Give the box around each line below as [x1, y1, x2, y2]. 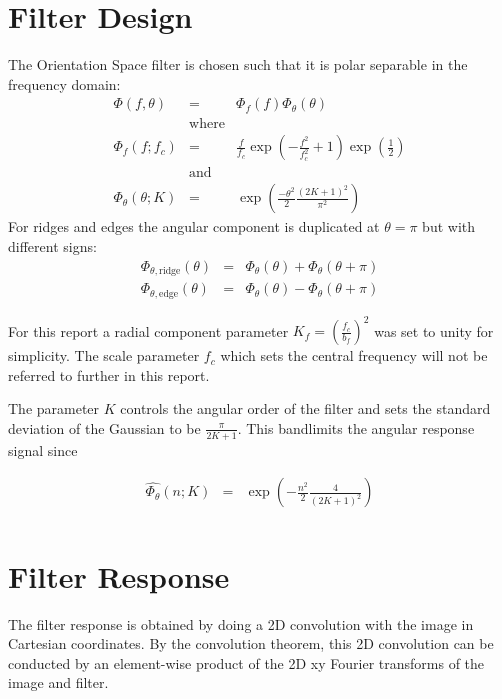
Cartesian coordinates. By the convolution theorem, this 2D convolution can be [8, 633, 494, 654]
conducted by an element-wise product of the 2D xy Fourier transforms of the [8, 652, 485, 673]
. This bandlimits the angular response [237, 417, 475, 438]
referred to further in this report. [8, 364, 210, 385]
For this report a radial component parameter [8, 320, 289, 341]
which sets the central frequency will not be [220, 345, 488, 366]
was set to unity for [374, 320, 494, 341]
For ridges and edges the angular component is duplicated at [8, 216, 380, 237]
